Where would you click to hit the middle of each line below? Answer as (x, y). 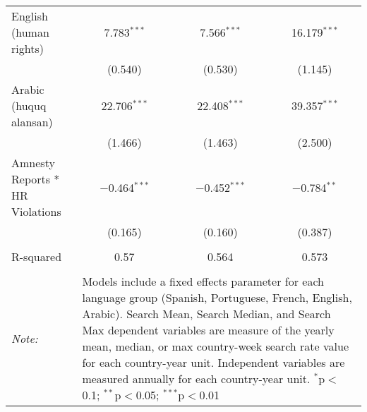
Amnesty (33, 163)
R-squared (37, 256)
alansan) (32, 122)
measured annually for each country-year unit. (196, 378)
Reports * (36, 179)
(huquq (29, 105)
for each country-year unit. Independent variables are (213, 362)
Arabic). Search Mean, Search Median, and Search (206, 314)
